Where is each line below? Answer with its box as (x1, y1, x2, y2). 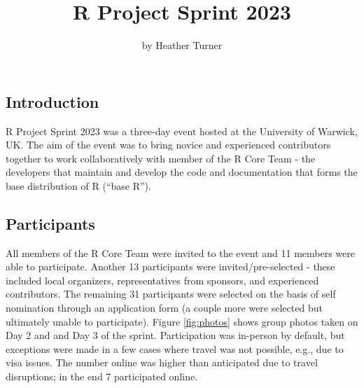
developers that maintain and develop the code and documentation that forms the (6, 165, 358, 179)
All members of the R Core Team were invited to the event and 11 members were (6, 245, 355, 260)
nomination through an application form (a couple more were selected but (6, 300, 323, 315)
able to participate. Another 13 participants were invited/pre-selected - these (6, 259, 335, 274)
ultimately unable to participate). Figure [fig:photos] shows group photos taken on (6, 314, 358, 328)
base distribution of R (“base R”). (6, 178, 151, 193)
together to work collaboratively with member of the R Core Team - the (6, 151, 316, 165)
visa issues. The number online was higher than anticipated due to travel (6, 355, 318, 370)
